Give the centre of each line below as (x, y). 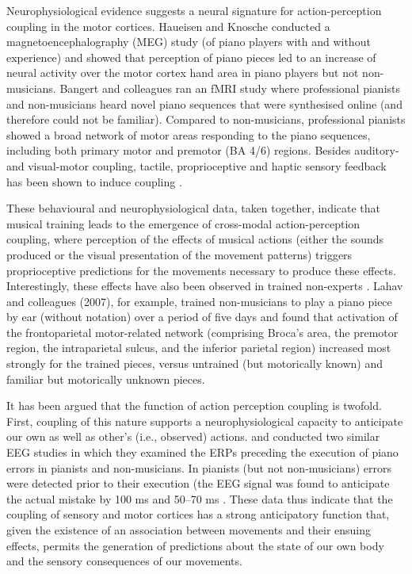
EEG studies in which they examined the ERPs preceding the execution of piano (202, 452)
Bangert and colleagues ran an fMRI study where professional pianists (230, 88)
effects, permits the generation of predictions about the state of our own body (195, 545)
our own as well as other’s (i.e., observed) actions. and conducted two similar (193, 436)
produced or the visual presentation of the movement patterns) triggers (179, 254)
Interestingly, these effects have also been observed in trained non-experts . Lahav (205, 286)
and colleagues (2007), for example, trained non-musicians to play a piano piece (199, 301)
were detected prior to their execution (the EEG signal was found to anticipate (198, 483)
